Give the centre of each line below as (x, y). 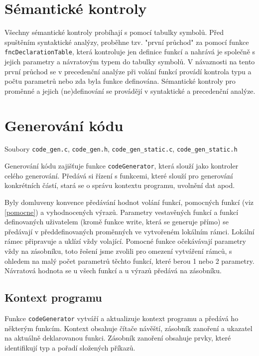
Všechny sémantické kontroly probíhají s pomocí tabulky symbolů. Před (114, 32)
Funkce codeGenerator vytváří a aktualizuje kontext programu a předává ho (122, 318)
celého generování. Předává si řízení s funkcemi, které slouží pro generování (119, 175)
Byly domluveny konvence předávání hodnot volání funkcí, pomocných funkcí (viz (129, 202)
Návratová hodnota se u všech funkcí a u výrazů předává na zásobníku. (113, 270)
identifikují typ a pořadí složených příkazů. (70, 347)
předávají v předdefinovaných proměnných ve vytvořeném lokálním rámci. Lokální (129, 231)
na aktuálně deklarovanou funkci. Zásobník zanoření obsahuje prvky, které (118, 338)
